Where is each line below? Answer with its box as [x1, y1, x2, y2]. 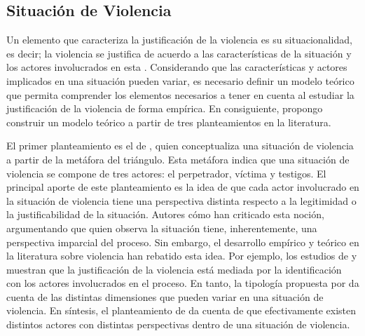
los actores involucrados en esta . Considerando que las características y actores [6, 60, 347, 74]
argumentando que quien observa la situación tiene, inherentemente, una [6, 220, 317, 235]
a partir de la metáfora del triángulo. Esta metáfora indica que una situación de [6, 152, 350, 166]
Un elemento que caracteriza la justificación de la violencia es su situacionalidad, [6, 32, 352, 47]
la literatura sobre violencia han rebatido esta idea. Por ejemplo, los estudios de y [6, 248, 357, 263]
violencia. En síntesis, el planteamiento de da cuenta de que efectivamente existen [6, 303, 357, 318]
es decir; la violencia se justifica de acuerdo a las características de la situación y [6, 46, 352, 60]
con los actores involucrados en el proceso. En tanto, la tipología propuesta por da [6, 276, 359, 290]
